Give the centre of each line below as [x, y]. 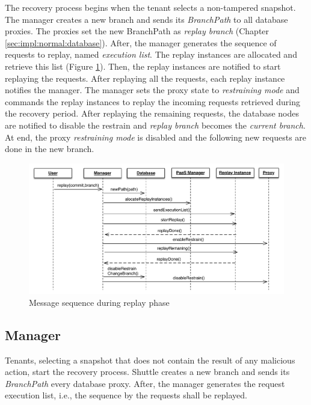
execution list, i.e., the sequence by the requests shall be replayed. [126, 395]
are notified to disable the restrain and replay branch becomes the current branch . [155, 125]
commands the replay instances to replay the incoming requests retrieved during [152, 101]
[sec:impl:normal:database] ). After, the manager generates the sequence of [141, 42]
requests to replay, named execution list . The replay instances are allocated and [151, 54]
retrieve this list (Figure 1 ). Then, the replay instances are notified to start [143, 66]
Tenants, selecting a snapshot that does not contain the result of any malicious [150, 360]
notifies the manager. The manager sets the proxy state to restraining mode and [152, 90]
